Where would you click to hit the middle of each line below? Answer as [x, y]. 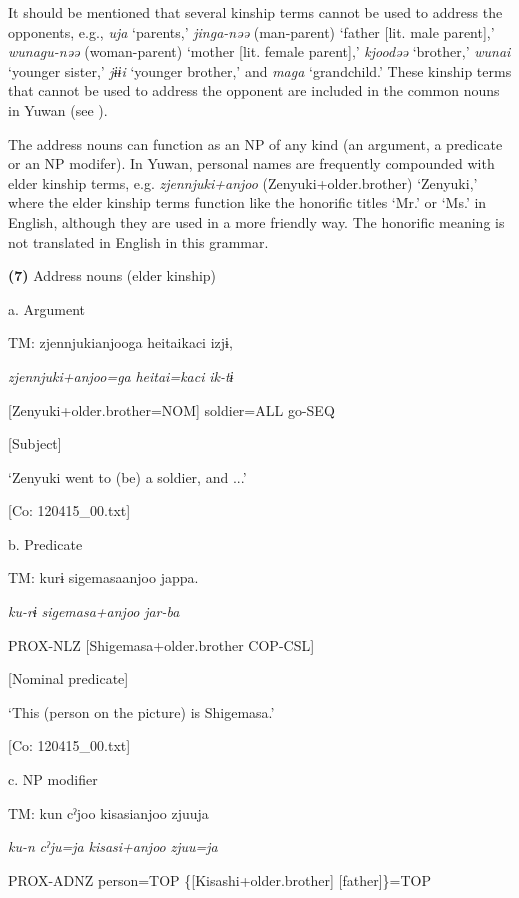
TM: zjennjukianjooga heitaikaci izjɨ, [120, 342]
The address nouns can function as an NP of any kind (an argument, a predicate [255, 143]
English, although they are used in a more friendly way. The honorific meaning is [256, 221]
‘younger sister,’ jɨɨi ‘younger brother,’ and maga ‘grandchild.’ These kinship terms [260, 70]
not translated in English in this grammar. [138, 241]
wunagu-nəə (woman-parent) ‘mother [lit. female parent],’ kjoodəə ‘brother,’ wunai [259, 51]
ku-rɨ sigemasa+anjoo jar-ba [94, 611]
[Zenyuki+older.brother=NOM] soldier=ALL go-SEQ [171, 409]
